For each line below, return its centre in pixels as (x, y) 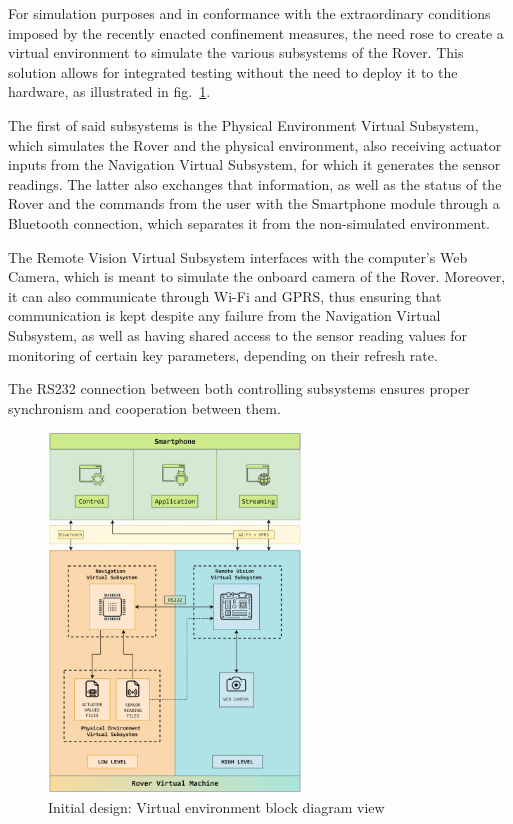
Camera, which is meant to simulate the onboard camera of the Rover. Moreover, (257, 276)
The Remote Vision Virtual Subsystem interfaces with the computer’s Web (238, 256)
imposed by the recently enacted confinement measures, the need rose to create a (256, 32)
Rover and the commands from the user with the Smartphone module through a (254, 203)
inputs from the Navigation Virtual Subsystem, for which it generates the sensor (254, 164)
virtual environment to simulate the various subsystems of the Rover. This (236, 52)
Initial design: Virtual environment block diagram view (216, 806)
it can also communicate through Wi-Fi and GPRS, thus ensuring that (225, 295)
